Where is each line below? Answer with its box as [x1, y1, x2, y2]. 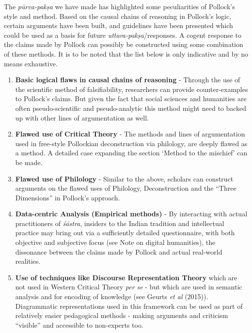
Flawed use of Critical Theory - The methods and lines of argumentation [15, 129, 245, 139]
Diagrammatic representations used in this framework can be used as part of [15, 301, 243, 311]
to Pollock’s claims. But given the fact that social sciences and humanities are [15, 93, 247, 104]
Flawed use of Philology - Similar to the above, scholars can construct [15, 173, 234, 183]
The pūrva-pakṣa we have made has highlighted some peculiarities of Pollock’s [4, 1, 235, 11]
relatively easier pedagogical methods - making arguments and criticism [15, 310, 228, 320]
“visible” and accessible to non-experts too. [15, 319, 143, 330]
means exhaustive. [4, 58, 58, 68]
